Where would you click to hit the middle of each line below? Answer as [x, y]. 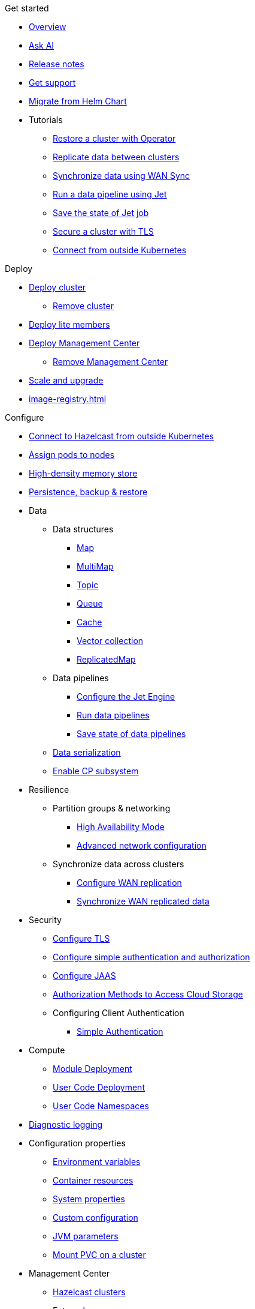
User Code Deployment [99, 1087]
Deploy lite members [69, 324]
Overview [48, 27]
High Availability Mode [121, 827]
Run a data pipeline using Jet [110, 194]
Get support [52, 83]
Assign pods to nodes [72, 455]
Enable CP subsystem [96, 771]
